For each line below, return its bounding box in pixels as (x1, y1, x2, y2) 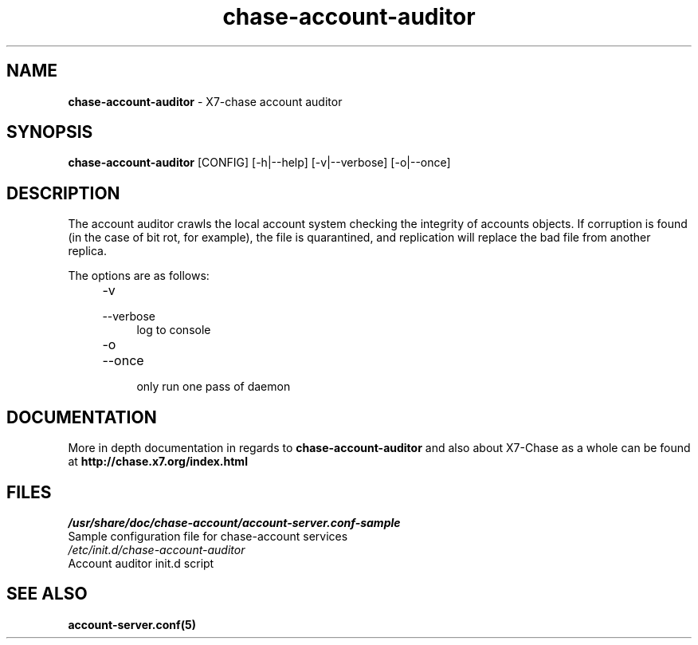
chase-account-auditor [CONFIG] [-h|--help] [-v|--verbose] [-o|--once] (68, 155, 451, 170)
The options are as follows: (68, 269, 210, 283)
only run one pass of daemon (136, 380, 291, 394)
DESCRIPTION (6, 183, 120, 203)
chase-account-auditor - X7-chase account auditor (68, 94, 343, 108)
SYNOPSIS (6, 122, 93, 143)
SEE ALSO (6, 584, 88, 604)
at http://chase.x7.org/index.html (68, 454, 248, 469)
